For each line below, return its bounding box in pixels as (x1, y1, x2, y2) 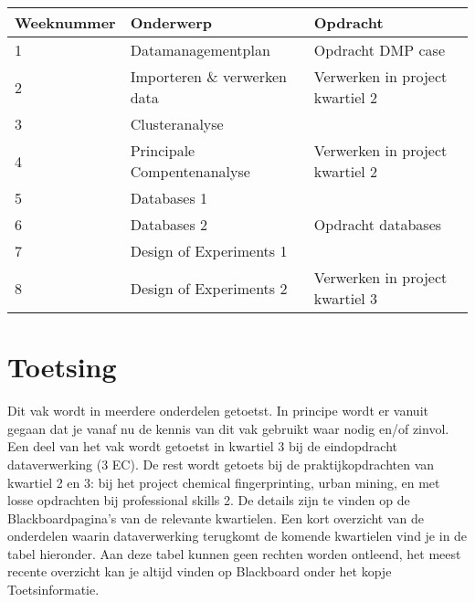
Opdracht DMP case (313, 39, 445, 60)
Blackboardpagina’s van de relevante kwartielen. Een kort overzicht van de (7, 508, 425, 527)
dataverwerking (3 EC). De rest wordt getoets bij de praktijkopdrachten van (7, 454, 435, 473)
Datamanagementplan (130, 39, 270, 60)
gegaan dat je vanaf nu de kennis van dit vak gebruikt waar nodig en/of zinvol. (7, 418, 449, 438)
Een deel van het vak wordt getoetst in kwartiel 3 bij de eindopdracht (7, 437, 397, 456)
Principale (130, 140, 195, 161)
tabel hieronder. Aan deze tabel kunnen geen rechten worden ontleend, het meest (7, 544, 461, 563)
